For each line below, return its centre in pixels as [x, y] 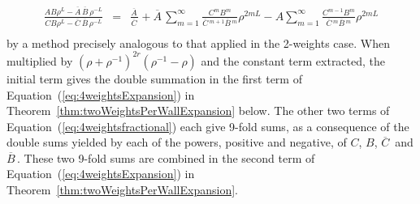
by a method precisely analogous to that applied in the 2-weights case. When [199, 42]
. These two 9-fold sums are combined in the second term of [166, 157]
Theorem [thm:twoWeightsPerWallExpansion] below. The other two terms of [198, 110]
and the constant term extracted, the [293, 60]
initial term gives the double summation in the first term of [154, 78]
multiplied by [40, 60]
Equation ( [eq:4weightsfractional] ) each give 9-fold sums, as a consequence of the [208, 126]
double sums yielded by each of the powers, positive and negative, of [177, 142]
